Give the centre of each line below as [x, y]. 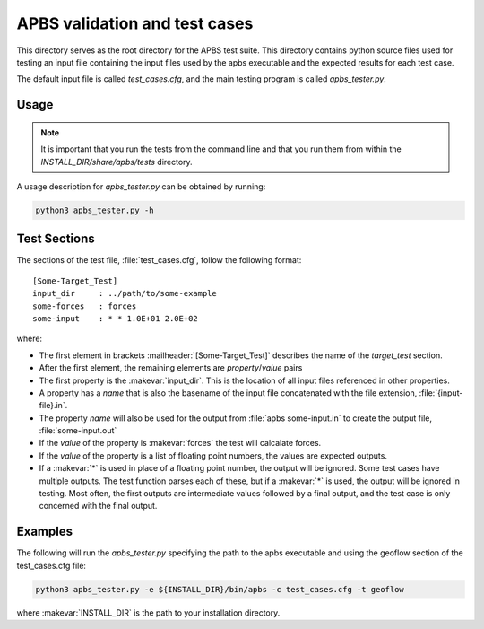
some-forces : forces [85, 306]
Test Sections [56, 239]
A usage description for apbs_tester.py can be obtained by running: [141, 186]
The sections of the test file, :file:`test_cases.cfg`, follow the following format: [159, 260]
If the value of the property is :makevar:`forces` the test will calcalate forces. [180, 443]
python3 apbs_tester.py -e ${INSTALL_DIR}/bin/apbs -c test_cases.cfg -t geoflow [220, 589]
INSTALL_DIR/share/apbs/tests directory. [117, 162]
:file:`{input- [441, 393]
